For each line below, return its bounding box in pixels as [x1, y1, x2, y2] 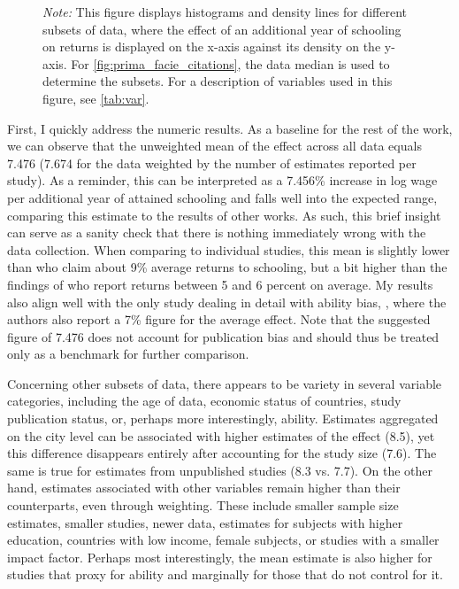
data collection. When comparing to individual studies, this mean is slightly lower [7, 240, 450, 259]
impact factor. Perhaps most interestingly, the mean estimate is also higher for [7, 547, 432, 566]
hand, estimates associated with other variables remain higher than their [7, 478, 401, 497]
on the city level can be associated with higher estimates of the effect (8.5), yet [7, 426, 435, 445]
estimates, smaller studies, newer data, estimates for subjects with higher [7, 513, 403, 531]
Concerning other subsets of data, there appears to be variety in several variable [7, 374, 442, 392]
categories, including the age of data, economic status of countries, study [7, 391, 402, 410]
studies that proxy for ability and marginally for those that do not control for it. [7, 565, 443, 584]
